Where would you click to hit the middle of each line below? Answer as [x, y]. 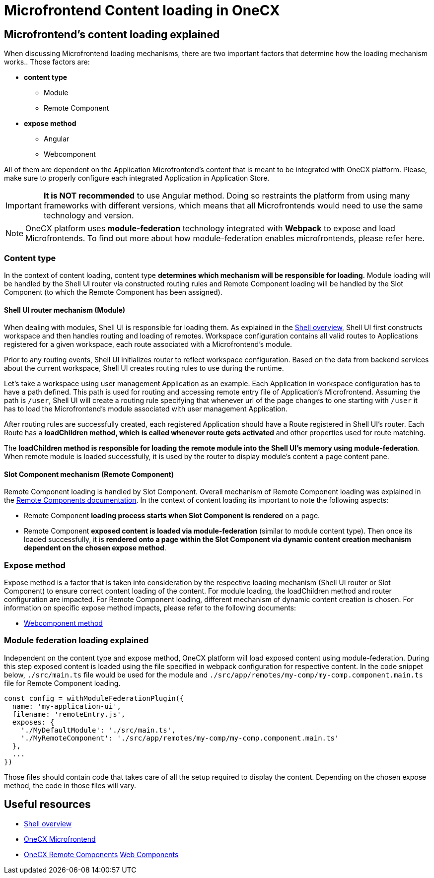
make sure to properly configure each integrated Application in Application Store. [137, 178]
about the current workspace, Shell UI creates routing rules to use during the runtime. [144, 368]
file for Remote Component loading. [62, 683]
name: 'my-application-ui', [67, 706]
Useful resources [47, 805]
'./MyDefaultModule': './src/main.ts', [98, 730]
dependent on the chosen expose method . [95, 548]
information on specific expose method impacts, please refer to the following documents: [150, 608]
